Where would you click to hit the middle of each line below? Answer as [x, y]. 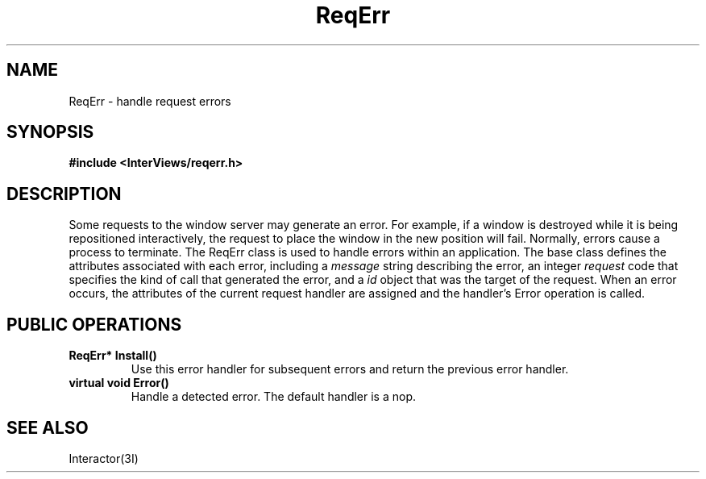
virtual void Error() [119, 383]
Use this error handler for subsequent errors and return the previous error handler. [350, 369]
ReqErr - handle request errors [150, 101]
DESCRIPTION [64, 194]
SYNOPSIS [50, 132]
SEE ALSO [48, 427]
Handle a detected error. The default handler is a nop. [273, 397]
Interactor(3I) [104, 458]
